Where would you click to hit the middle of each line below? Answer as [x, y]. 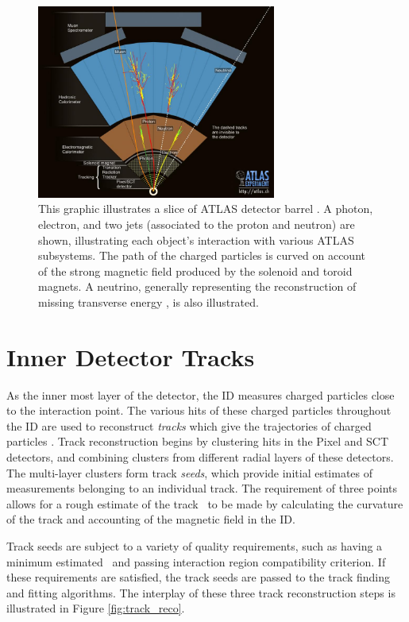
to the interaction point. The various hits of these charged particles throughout [199, 410]
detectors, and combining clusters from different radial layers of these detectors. [200, 456]
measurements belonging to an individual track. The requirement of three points [202, 488]
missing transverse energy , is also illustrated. [149, 301]
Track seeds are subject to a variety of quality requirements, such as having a [195, 545]
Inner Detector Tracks [131, 356]
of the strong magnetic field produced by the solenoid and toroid [195, 270]
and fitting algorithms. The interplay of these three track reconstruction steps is [201, 592]
